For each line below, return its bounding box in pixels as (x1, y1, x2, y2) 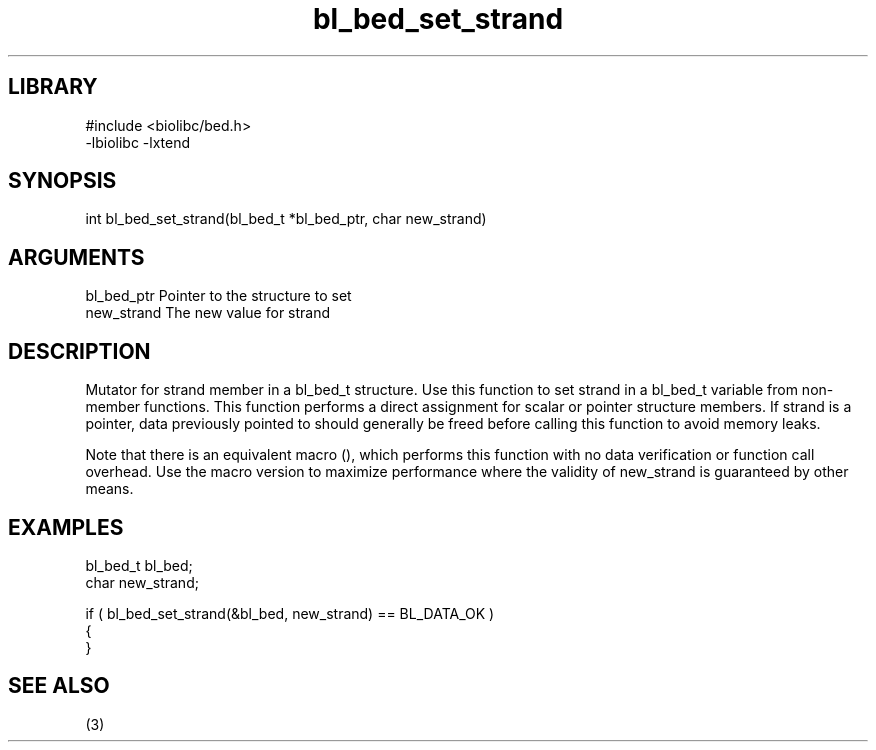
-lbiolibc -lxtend (85, 133, 191, 151)
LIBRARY (8, 74, 98, 100)
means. (85, 480, 134, 498)
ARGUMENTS (8, 244, 145, 270)
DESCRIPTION (8, 338, 151, 364)
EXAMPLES (8, 514, 124, 540)
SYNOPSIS (8, 168, 117, 194)
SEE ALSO (8, 673, 110, 699)
